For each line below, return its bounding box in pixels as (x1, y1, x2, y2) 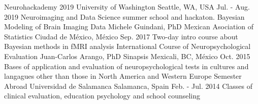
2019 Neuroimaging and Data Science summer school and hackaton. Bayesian (4, 11, 245, 22)
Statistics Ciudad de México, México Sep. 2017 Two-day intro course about (4, 31, 238, 41)
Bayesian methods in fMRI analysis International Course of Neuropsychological (4, 41, 251, 51)
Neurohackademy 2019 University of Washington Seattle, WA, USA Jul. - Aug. (4, 2, 250, 12)
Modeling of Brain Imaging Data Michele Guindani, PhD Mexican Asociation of (4, 21, 254, 32)
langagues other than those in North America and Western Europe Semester (4, 71, 242, 81)
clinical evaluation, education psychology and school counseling (4, 90, 201, 101)
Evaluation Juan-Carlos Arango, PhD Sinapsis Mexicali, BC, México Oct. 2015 (4, 50, 250, 61)
